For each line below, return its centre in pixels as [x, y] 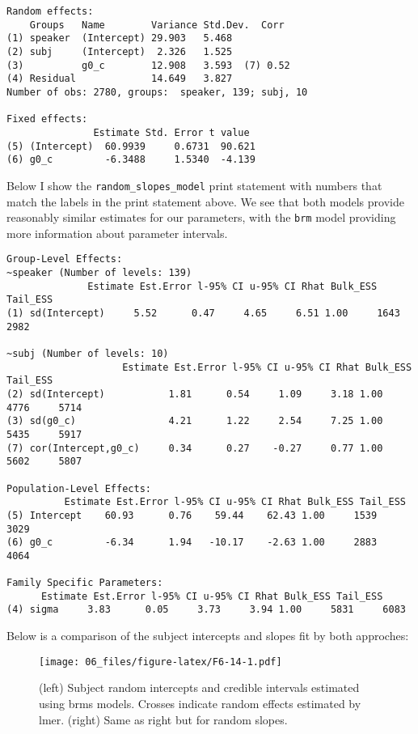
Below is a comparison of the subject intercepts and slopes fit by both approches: [208, 636]
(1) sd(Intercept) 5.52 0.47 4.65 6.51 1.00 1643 [203, 313]
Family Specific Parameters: [85, 583]
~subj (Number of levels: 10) [88, 353]
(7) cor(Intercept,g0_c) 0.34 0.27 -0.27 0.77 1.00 [195, 448]
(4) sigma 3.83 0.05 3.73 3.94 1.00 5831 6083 [206, 610]
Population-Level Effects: [79, 488]
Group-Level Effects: [65, 259]
